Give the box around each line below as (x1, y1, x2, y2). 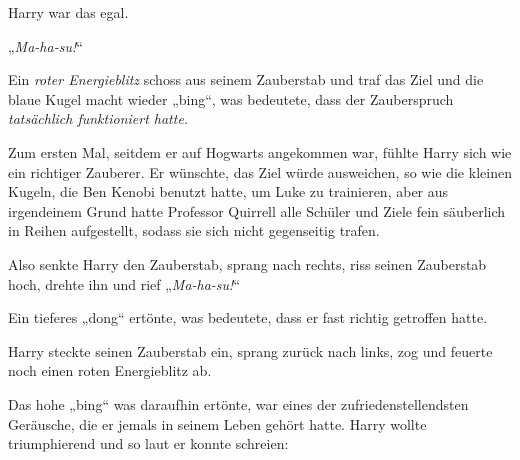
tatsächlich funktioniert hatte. (8, 108, 189, 129)
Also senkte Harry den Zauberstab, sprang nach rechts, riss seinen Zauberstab (8, 253, 487, 274)
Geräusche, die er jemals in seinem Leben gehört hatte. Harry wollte (8, 413, 427, 434)
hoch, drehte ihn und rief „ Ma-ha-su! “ (8, 273, 241, 294)
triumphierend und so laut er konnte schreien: (8, 433, 289, 454)
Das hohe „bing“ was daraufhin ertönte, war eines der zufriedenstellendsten (8, 393, 469, 414)
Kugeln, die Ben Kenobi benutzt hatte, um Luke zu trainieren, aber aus (8, 181, 449, 202)
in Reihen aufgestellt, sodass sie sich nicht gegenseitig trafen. (8, 220, 380, 241)
